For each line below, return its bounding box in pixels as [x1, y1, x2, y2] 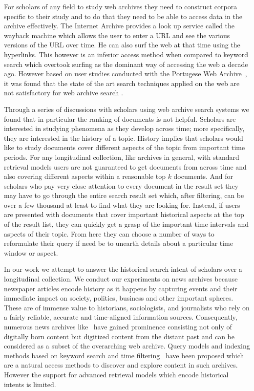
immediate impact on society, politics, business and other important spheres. [4, 293, 233, 303]
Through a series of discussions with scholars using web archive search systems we [4, 104, 249, 114]
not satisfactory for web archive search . [4, 87, 123, 98]
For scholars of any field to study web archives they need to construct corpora [4, 1, 237, 11]
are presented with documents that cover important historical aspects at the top [4, 209, 244, 219]
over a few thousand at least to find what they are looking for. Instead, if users [4, 199, 240, 210]
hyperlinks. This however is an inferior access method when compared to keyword [4, 49, 248, 59]
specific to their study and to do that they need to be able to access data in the [4, 11, 242, 21]
